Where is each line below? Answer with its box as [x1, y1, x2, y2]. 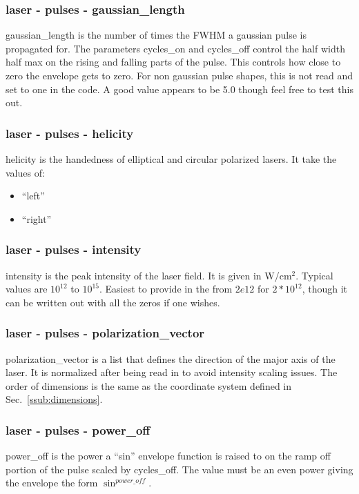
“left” [21, 188, 45, 203]
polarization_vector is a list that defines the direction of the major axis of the [6, 351, 336, 366]
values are [6, 281, 48, 296]
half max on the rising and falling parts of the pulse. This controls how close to [6, 55, 341, 69]
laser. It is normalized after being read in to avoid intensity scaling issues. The [6, 365, 338, 379]
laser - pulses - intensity [6, 241, 142, 258]
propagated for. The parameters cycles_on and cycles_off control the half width [6, 41, 345, 55]
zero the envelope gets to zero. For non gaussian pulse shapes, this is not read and [6, 68, 353, 82]
